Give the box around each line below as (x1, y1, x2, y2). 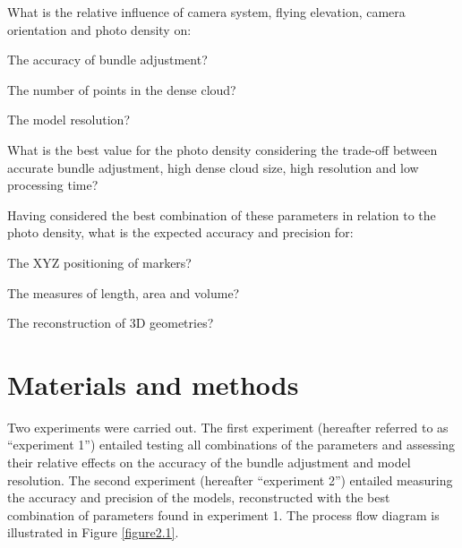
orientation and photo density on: (7, 20, 192, 39)
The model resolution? (7, 110, 131, 129)
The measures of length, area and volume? (7, 283, 240, 302)
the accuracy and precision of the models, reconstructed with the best (7, 488, 390, 507)
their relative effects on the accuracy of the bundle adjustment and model (7, 453, 411, 472)
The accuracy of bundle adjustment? (7, 50, 208, 69)
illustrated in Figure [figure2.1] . (7, 523, 179, 542)
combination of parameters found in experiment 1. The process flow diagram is (7, 505, 440, 524)
